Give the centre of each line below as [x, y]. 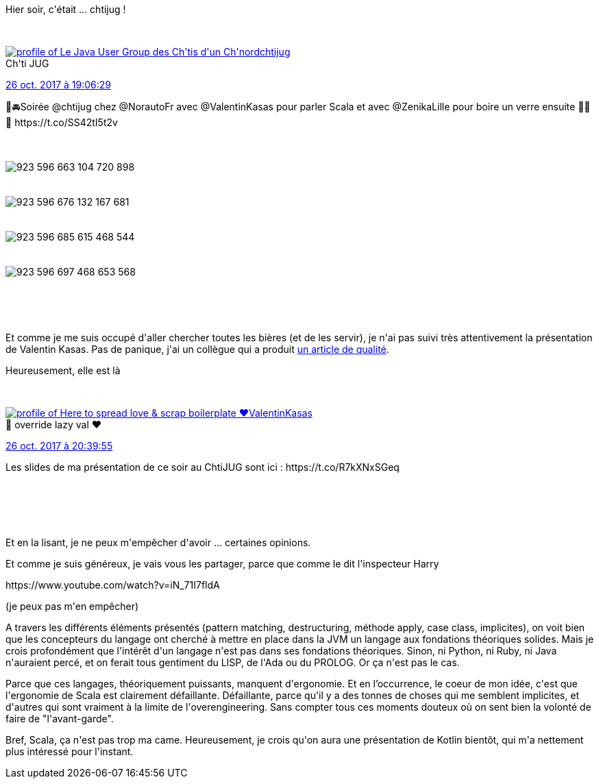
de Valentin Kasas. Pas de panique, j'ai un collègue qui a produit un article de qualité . [197, 349]
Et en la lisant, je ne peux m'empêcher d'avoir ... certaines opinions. [158, 542]
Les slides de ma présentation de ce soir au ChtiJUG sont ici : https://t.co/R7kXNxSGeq [203, 467]
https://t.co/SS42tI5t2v [62, 122]
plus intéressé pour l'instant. [70, 751]
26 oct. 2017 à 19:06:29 [58, 85]
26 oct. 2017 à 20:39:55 [59, 446]
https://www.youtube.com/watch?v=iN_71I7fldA [113, 585]
